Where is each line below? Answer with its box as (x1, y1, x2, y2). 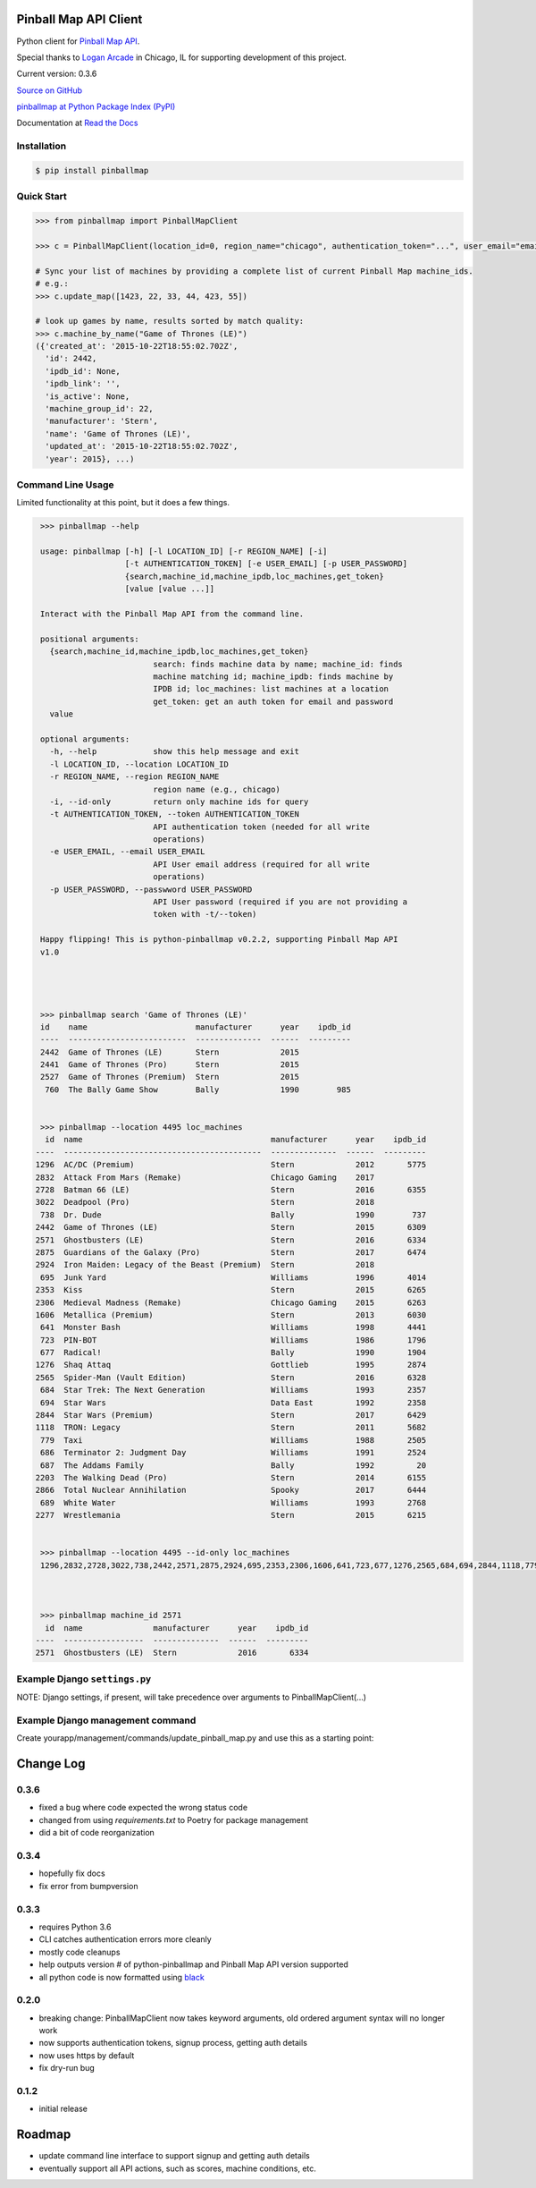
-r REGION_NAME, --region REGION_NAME (49, 772, 220, 782)
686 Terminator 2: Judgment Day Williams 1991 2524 (40, 1447, 427, 1458)
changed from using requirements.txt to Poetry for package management (38, 1814, 308, 1825)
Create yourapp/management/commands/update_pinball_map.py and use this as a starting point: (16, 1733, 374, 1743)
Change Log (16, 1756, 86, 1771)
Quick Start (16, 191, 67, 203)
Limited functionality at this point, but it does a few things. (16, 497, 230, 508)
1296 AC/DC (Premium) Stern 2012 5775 (35, 1159, 427, 1170)
